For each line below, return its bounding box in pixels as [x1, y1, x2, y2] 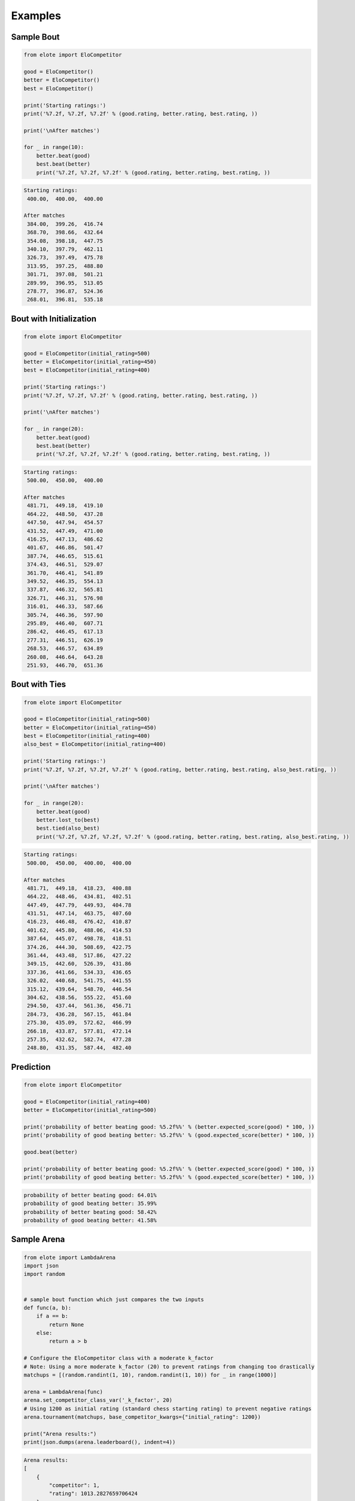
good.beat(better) [23, 1149, 78, 1156]
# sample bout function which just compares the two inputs [23, 1296, 204, 1303]
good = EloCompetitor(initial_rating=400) [23, 1098, 151, 1105]
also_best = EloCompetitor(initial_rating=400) [23, 741, 166, 747]
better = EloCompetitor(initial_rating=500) [23, 1107, 157, 1114]
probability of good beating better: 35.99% [23, 1200, 157, 1207]
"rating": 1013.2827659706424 [49, 1490, 138, 1497]
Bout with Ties [11, 679, 66, 690]
